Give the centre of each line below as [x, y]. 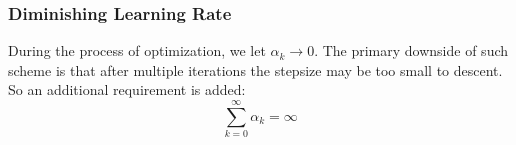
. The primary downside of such [411, 50]
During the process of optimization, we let [137, 50]
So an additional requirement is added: [127, 89]
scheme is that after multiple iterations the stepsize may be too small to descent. [255, 69]
